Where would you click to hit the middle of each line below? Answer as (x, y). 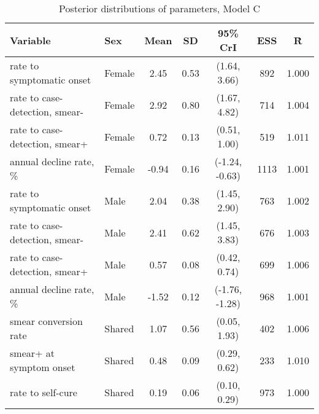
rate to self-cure (44, 392)
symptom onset (43, 367)
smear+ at (33, 353)
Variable (30, 40)
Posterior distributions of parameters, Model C (159, 8)
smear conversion (46, 321)
